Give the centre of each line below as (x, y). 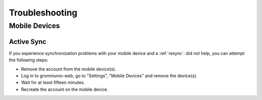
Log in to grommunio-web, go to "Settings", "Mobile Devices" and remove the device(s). (109, 76)
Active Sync (28, 42)
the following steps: (29, 60)
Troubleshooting (43, 13)
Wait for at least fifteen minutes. (53, 83)
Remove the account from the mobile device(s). (69, 69)
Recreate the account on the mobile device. (65, 89)
